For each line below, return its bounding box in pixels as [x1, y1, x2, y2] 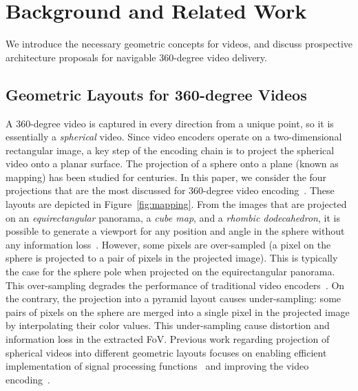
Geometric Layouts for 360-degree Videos [6, 83, 307, 105]
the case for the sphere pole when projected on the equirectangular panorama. [6, 264, 335, 279]
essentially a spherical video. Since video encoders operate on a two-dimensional [6, 129, 342, 144]
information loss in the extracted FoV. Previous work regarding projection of [6, 332, 330, 346]
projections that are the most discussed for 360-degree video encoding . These [6, 183, 335, 198]
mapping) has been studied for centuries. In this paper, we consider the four [6, 169, 327, 184]
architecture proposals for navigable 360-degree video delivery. [6, 50, 267, 64]
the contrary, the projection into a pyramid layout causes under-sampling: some [6, 291, 341, 306]
